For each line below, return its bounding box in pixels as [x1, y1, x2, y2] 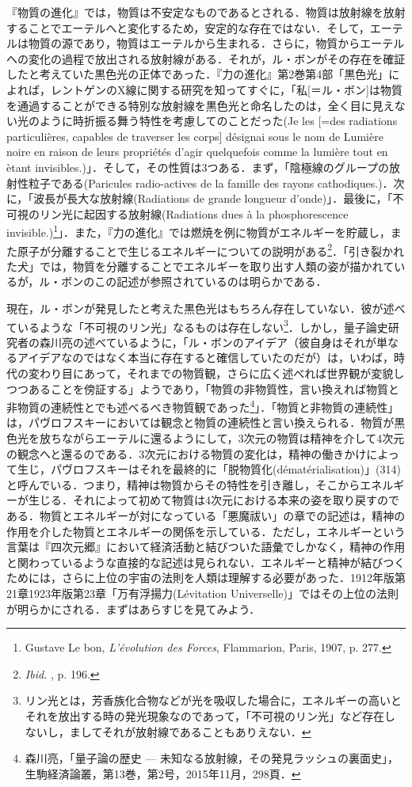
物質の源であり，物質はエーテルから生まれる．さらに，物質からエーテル [28, 35, 405, 51]
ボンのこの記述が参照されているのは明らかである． [61, 273, 327, 290]
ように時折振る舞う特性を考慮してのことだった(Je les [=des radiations [39, 112, 398, 129]
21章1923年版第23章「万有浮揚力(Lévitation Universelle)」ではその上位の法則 [6, 585, 399, 601]
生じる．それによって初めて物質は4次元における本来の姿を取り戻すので [28, 492, 399, 508]
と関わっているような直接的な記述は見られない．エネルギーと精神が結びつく [6, 553, 406, 570]
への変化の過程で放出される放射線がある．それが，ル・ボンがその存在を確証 [6, 50, 406, 67]
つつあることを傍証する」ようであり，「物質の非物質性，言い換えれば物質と [6, 380, 399, 397]
